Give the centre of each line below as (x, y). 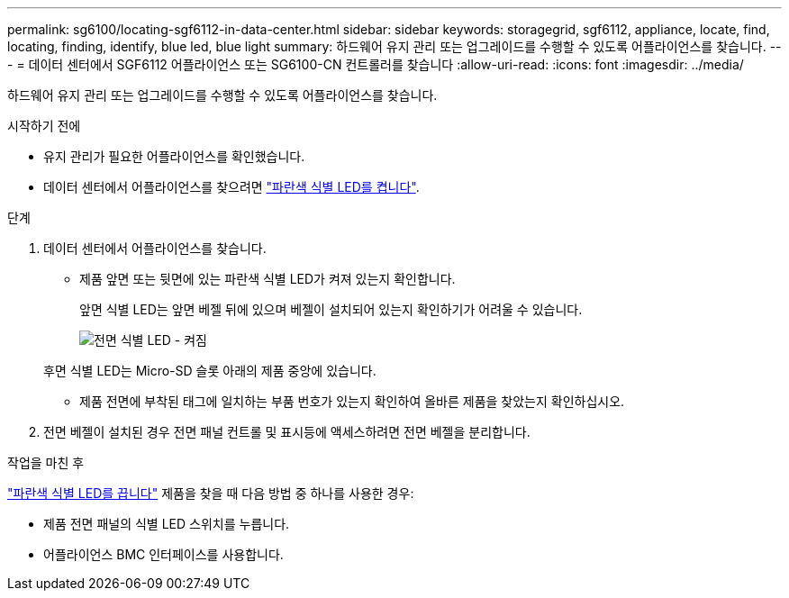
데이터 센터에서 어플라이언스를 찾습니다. (155, 248)
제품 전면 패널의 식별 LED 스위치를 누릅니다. (167, 524)
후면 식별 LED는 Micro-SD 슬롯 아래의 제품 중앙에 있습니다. (210, 371)
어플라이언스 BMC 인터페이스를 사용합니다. (163, 554)
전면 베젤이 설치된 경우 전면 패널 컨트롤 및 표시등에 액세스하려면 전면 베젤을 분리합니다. (287, 432)
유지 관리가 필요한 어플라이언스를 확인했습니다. (174, 156)
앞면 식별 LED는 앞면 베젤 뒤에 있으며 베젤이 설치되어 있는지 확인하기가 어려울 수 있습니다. (331, 309)
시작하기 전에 (44, 126)
